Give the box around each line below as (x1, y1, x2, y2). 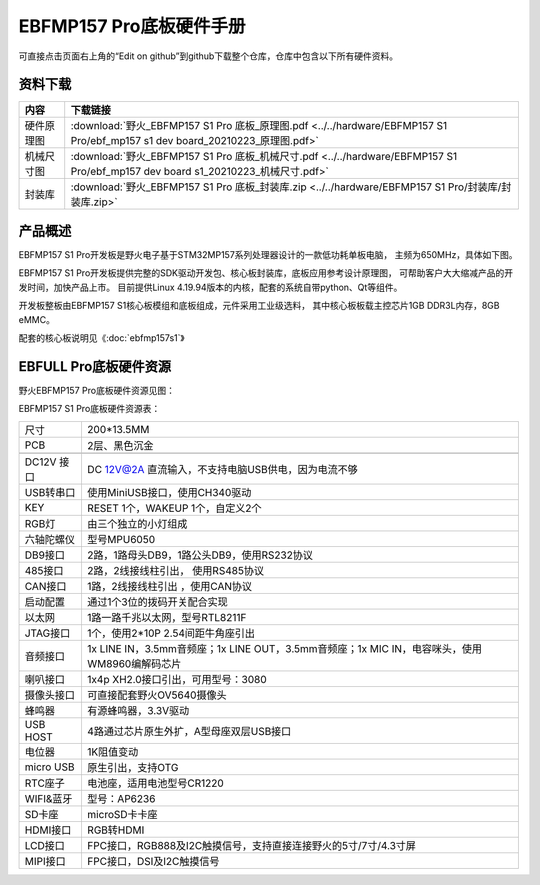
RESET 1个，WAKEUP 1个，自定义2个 (86, 501, 262, 515)
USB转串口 (24, 485, 76, 499)
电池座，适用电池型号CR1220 (86, 776, 224, 790)
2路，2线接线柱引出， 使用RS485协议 (86, 563, 265, 577)
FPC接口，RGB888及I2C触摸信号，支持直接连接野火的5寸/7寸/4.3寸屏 (86, 838, 417, 852)
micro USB (24, 760, 75, 774)
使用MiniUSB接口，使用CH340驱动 (86, 485, 252, 499)
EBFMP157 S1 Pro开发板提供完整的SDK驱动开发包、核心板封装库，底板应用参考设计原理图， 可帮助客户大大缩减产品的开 (18, 267, 514, 279)
